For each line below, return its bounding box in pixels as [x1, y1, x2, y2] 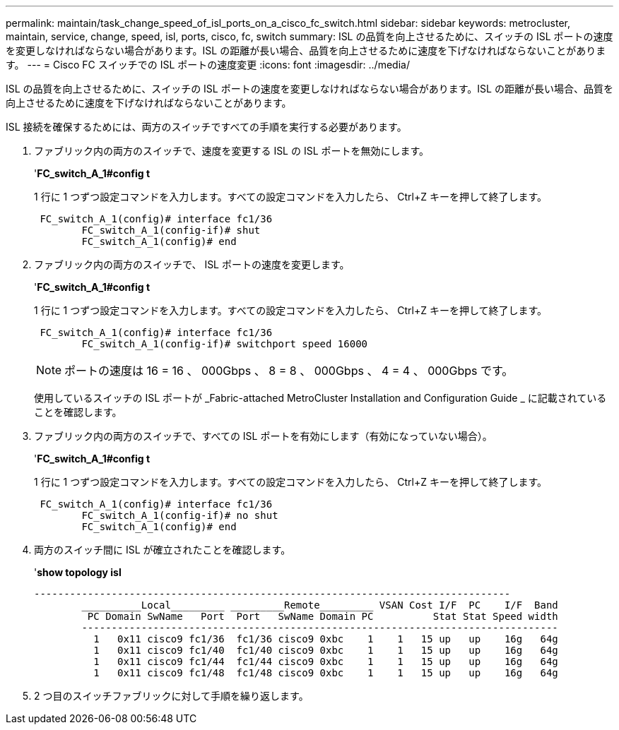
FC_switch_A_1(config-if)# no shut [81, 510, 278, 521]
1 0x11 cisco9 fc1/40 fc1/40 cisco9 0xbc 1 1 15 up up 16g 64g [93, 645, 558, 656]
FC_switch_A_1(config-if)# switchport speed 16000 [81, 338, 368, 349]
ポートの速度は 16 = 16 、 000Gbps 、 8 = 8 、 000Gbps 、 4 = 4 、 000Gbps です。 [64, 364, 514, 378]
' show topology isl [34, 566, 122, 578]
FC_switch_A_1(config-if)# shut [81, 225, 261, 236]
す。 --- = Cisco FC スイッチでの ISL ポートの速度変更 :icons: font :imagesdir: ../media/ [6, 59, 410, 71]
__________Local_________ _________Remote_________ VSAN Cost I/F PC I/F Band [81, 599, 558, 611]
